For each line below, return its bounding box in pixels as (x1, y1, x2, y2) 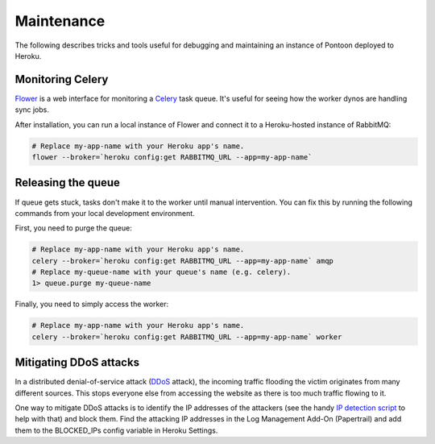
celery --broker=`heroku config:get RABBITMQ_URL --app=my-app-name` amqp (31, 256, 334, 265)
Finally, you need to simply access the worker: (14, 299, 169, 309)
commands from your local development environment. (14, 208, 195, 218)
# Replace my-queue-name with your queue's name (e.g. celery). (31, 268, 292, 277)
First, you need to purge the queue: (14, 223, 132, 233)
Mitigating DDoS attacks (14, 355, 140, 370)
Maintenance (14, 12, 106, 30)
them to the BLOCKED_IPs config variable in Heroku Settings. (14, 425, 218, 435)
